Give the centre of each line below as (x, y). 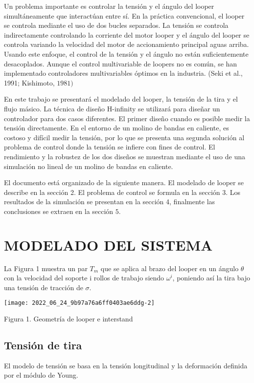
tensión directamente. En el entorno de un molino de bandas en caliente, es (116, 128)
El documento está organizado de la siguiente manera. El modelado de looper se (124, 182)
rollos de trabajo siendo (129, 278)
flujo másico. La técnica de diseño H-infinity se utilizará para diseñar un (112, 108)
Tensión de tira (43, 345)
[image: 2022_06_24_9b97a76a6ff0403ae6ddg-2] (79, 303)
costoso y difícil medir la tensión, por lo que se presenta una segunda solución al (124, 137)
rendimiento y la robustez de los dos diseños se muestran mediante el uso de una (125, 156)
